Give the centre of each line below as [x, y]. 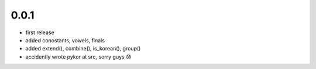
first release [40, 32]
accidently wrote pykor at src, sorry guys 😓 [78, 57]
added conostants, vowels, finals [65, 40]
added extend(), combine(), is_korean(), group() [83, 49]
